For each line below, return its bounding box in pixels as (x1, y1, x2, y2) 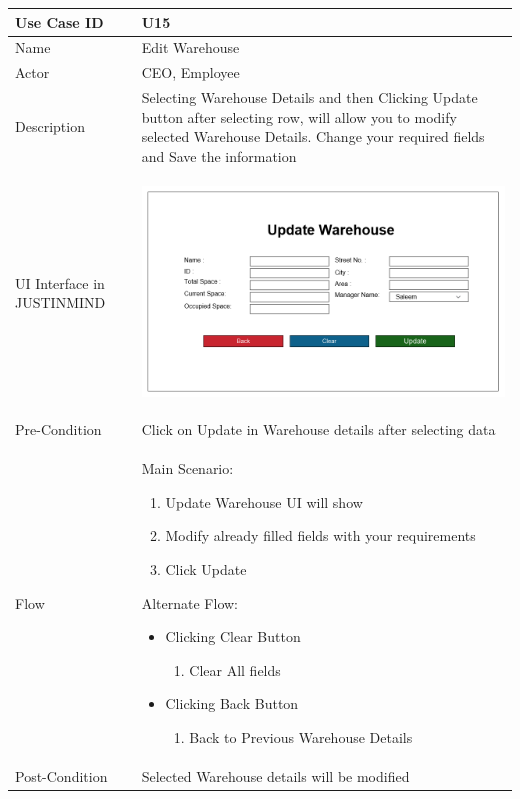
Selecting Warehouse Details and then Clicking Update (141, 87, 478, 108)
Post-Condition (15, 765, 108, 786)
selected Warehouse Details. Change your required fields (141, 126, 485, 147)
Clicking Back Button (165, 693, 299, 714)
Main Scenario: (141, 458, 234, 479)
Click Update (165, 559, 247, 580)
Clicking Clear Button (165, 626, 301, 647)
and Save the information (141, 145, 297, 166)
